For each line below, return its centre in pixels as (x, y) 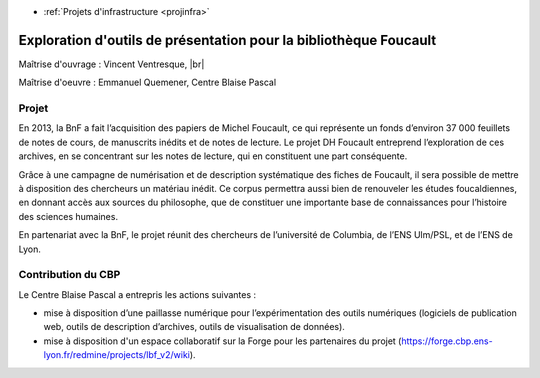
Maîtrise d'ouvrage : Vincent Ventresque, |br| (111, 64)
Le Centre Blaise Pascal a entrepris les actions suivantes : (137, 294)
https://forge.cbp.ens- (447, 341)
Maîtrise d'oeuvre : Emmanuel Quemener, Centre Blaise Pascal (147, 82)
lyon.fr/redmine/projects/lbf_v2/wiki (116, 355)
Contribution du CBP (69, 275)
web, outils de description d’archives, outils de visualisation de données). (194, 327)
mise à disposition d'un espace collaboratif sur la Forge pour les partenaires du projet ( (222, 341)
